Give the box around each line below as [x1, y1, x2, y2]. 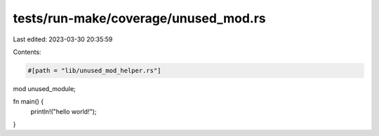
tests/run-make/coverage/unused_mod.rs [13, 11, 266, 26]
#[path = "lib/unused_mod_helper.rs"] [27, 67, 161, 74]
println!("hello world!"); [30, 107, 98, 116]
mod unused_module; [13, 84, 77, 93]
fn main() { [13, 97, 44, 106]
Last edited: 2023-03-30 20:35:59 [13, 35, 113, 43]
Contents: [13, 48, 41, 56]
